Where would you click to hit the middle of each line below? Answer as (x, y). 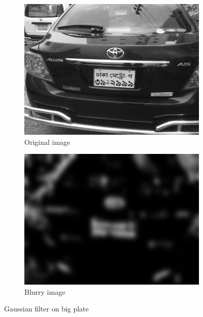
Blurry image (45, 291)
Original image (47, 142)
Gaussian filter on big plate (46, 309)
